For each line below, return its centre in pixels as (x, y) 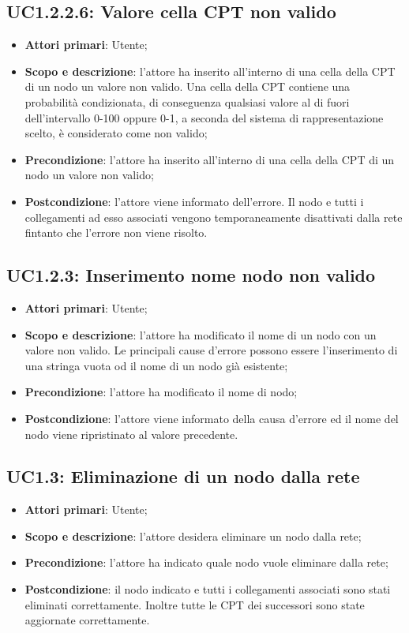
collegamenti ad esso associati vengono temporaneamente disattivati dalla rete (214, 217)
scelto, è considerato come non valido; (116, 133)
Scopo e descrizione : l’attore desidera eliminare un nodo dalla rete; (193, 536)
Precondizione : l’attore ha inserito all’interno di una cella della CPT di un (210, 159)
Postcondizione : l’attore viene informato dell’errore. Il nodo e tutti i (194, 201)
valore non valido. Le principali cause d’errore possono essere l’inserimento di (211, 350)
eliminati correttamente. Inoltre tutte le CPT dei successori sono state (195, 604)
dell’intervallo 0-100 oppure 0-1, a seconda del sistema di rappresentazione (204, 117)
